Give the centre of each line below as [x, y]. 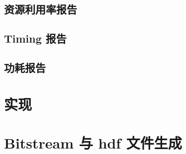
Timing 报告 [35, 38]
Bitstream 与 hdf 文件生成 [93, 142]
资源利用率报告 [41, 9]
